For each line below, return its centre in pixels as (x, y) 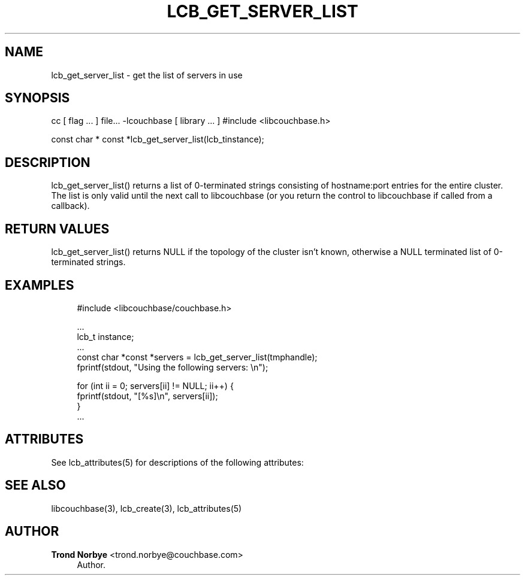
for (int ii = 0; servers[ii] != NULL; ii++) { (155, 385)
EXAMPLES (40, 285)
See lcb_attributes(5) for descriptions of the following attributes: (177, 462)
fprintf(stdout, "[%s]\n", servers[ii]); (147, 396)
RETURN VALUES (57, 229)
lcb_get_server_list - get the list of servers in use (147, 75)
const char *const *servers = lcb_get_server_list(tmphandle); (197, 357)
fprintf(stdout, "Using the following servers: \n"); (173, 367)
